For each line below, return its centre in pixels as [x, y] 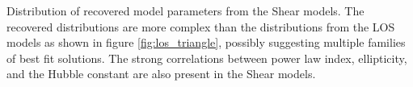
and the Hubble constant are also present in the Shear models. [161, 74]
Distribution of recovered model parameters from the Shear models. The [185, 10]
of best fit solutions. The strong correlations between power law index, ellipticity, [207, 58]
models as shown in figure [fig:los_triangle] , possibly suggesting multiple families [206, 42]
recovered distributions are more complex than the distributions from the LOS [201, 26]
